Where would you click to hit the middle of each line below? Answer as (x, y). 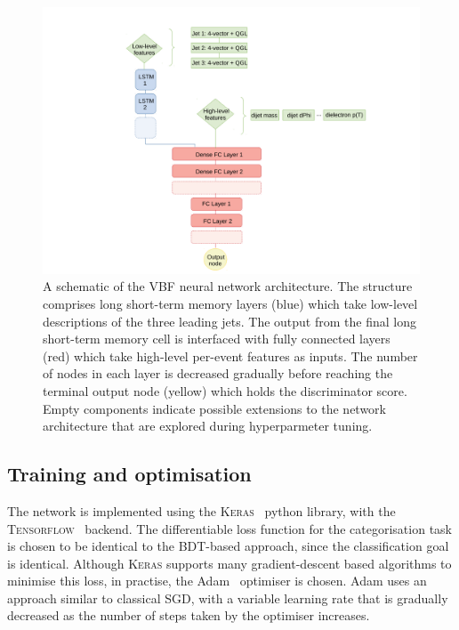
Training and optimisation (129, 474)
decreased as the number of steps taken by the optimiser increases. (189, 615)
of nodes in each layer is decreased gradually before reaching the (218, 373)
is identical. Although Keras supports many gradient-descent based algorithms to (229, 563)
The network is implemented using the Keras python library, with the (201, 510)
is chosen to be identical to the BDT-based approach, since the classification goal (228, 546)
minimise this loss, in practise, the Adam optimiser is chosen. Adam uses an (217, 581)
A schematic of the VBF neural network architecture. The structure (228, 286)
